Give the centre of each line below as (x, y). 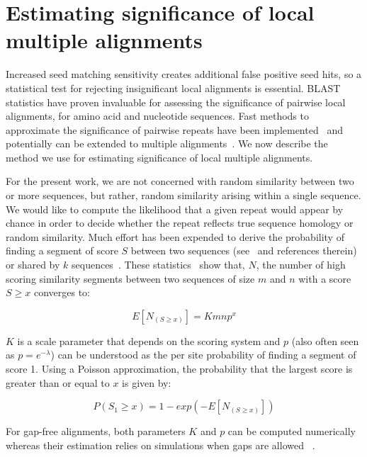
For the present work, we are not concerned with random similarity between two (180, 181)
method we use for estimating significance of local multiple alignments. (159, 157)
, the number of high (301, 265)
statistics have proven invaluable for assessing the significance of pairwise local (176, 102)
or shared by (33, 265)
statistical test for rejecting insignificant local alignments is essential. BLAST (173, 88)
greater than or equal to (58, 382)
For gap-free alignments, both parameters (96, 431)
